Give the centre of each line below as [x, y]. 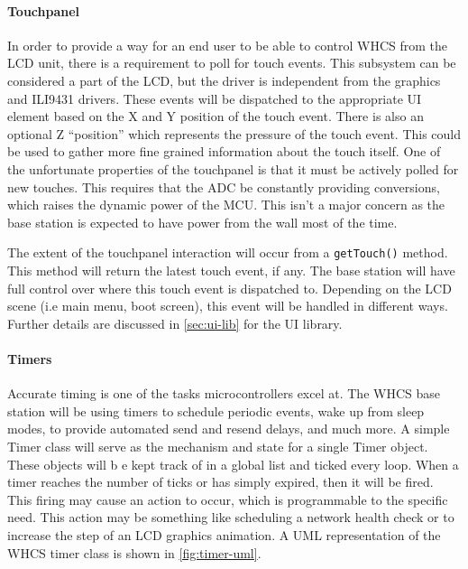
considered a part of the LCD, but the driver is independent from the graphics [224, 80]
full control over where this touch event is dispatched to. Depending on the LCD [229, 288]
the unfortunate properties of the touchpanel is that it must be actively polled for [233, 168]
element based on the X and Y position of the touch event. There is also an [216, 116]
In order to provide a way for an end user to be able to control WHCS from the [228, 45]
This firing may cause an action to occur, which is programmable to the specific [228, 499]
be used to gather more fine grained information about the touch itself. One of [224, 151]
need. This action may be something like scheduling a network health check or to [231, 517]
